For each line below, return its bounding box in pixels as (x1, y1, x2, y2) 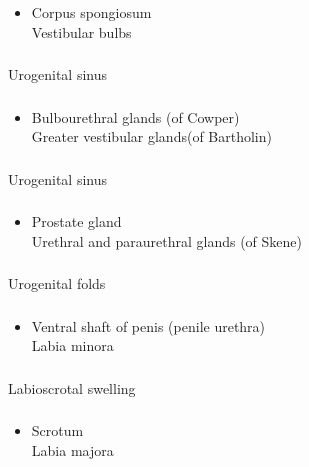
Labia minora (31, 335, 114, 356)
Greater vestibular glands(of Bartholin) (31, 126, 272, 147)
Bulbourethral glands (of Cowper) (31, 106, 240, 127)
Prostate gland (31, 211, 122, 232)
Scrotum (31, 420, 84, 441)
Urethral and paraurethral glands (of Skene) (31, 230, 303, 251)
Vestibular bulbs (31, 21, 132, 42)
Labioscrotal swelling (8, 377, 136, 398)
